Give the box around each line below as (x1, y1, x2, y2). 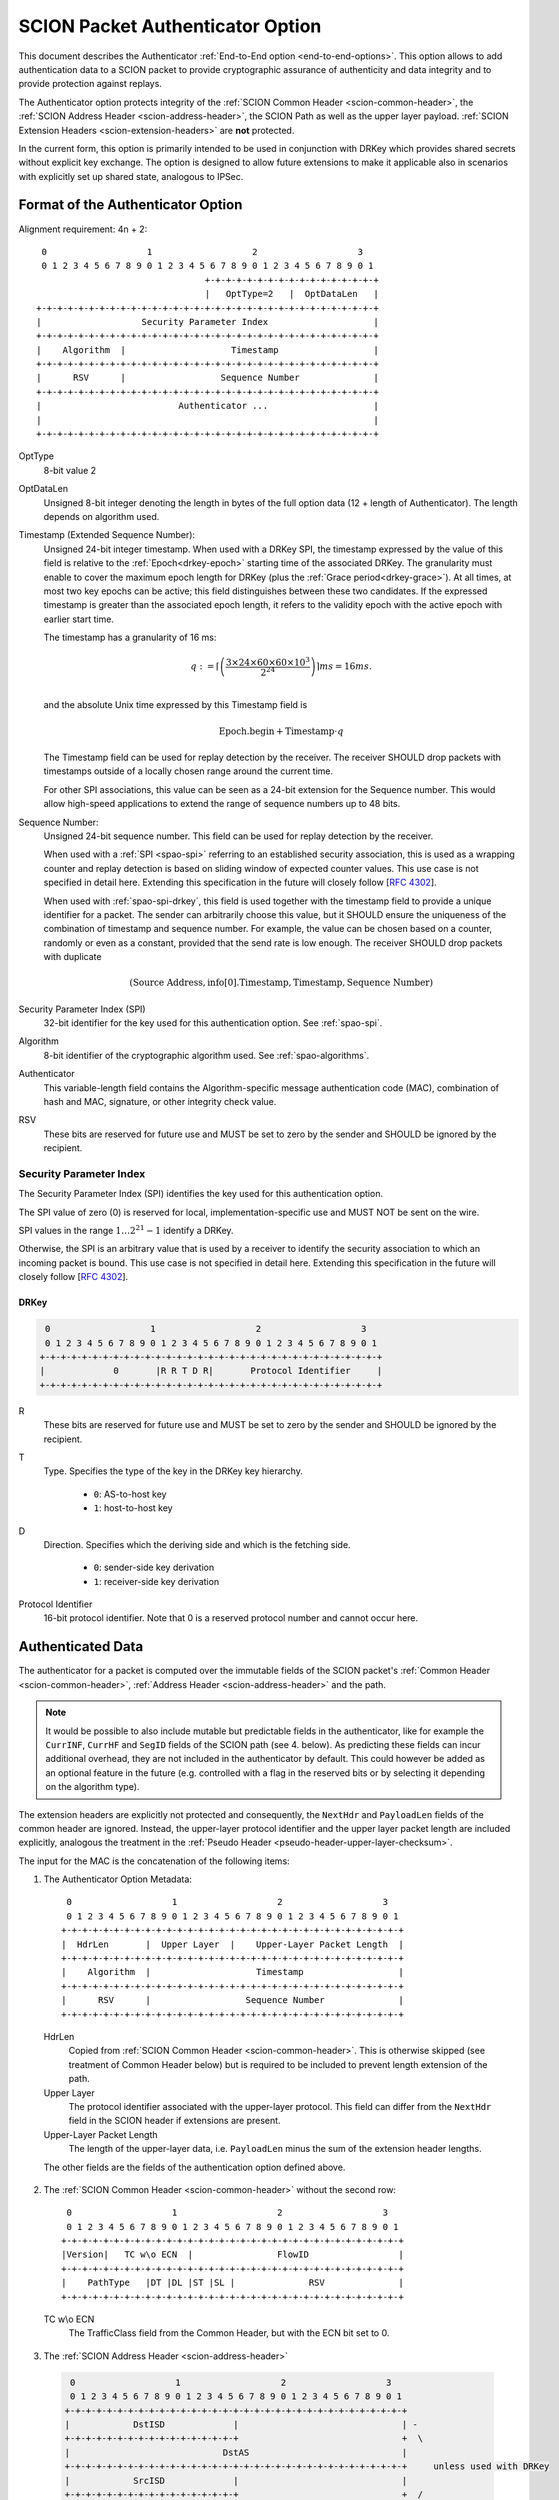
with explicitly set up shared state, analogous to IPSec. (18, 170, 244, 182)
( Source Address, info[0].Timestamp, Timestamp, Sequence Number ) (129, 977, 434, 989)
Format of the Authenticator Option (18, 196, 243, 214)
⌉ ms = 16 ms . (315, 661, 372, 672)
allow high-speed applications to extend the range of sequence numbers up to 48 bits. (43, 798, 401, 810)
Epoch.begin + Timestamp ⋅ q (218, 725, 344, 737)
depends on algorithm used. (43, 511, 160, 522)
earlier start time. (43, 613, 115, 625)
